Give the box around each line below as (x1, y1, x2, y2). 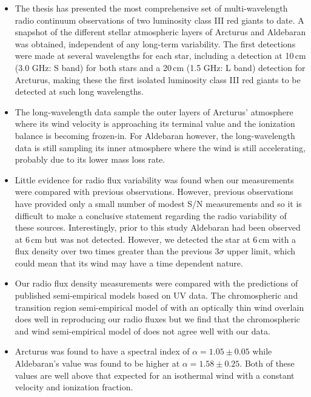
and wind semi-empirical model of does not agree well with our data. (15, 324, 270, 337)
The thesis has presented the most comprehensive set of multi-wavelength (15, 2, 288, 14)
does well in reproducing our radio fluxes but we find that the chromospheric (15, 313, 301, 325)
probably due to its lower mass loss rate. (15, 153, 166, 166)
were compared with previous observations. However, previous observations (15, 185, 293, 198)
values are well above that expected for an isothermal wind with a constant (15, 368, 295, 381)
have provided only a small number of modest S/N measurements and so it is (15, 197, 302, 209)
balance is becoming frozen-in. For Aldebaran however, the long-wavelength (15, 129, 295, 141)
